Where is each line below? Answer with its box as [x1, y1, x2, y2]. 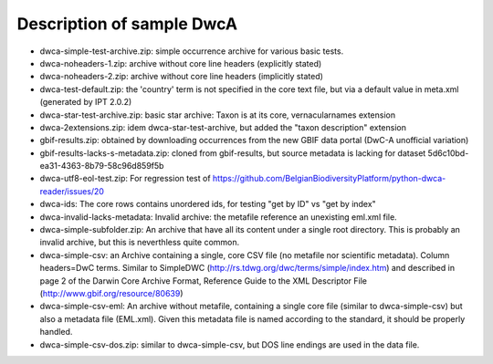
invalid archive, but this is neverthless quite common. [39, 237, 240, 248]
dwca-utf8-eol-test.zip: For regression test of [39, 173, 211, 184]
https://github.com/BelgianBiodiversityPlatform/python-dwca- [212, 173, 446, 184]
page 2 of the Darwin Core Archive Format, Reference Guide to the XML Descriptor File [39, 275, 368, 286]
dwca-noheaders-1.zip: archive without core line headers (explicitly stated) [39, 57, 322, 68]
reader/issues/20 [39, 185, 105, 196]
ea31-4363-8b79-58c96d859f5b [39, 161, 164, 172]
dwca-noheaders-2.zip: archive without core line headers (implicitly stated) [39, 71, 324, 82]
